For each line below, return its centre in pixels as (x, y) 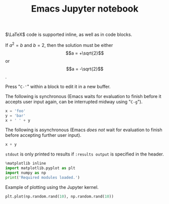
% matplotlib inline (26, 164)
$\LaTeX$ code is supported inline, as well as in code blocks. (69, 35)
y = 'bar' (16, 116)
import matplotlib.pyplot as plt (40, 168)
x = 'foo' (16, 111)
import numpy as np (26, 173)
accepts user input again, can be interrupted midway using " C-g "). (74, 101)
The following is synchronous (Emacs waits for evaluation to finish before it (83, 96)
